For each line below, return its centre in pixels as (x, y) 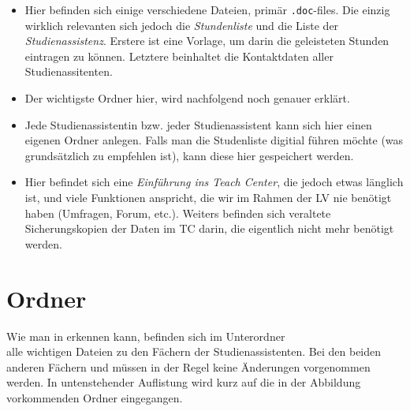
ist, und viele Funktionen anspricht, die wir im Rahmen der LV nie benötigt (208, 197)
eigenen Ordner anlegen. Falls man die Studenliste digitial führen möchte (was (214, 140)
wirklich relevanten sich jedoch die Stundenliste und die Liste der (182, 25)
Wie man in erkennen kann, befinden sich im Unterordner (146, 336)
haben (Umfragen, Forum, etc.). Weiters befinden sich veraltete (178, 213)
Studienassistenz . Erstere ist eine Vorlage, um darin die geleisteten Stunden (207, 41)
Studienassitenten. (69, 71)
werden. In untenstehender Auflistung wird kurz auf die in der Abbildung (184, 382)
